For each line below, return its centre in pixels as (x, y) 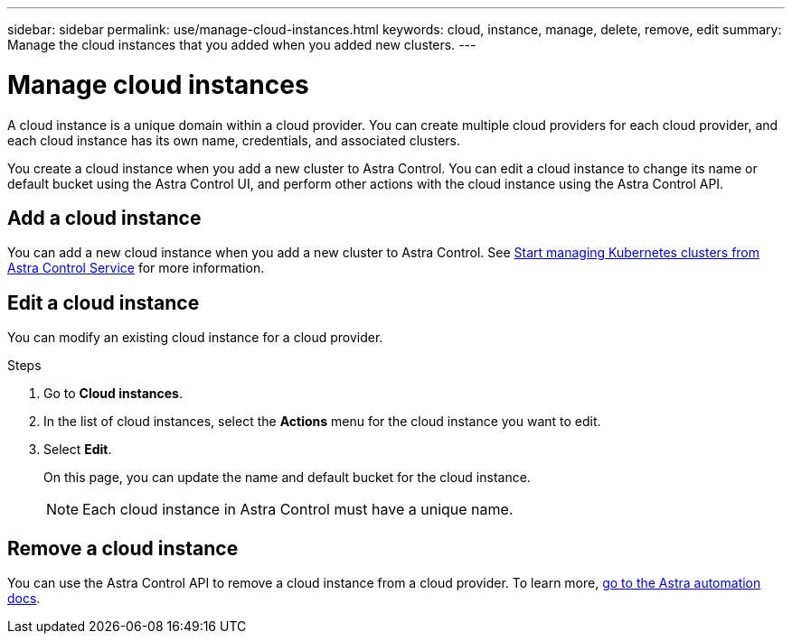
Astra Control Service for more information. (136, 268)
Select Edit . (78, 450)
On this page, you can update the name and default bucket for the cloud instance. (287, 478)
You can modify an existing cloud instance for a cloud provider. (195, 338)
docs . (24, 599)
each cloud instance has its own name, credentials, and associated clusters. (234, 140)
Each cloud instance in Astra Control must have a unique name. (298, 510)
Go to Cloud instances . (113, 394)
